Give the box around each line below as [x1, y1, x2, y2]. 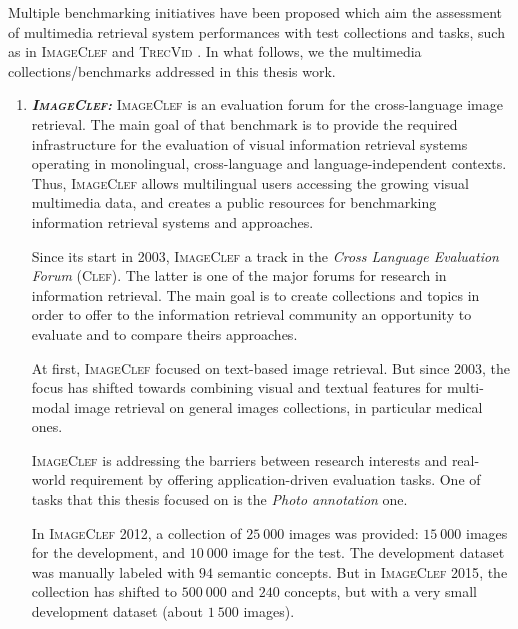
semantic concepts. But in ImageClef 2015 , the [217, 561, 508, 582]
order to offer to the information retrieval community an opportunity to [31, 304, 472, 325]
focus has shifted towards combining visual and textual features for [31, 377, 443, 398]
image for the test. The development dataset [232, 542, 505, 563]
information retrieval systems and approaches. [31, 211, 314, 232]
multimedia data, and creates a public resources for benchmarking [31, 192, 437, 213]
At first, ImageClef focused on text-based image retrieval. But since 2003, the [31, 357, 511, 378]
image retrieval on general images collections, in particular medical [74, 396, 483, 417]
